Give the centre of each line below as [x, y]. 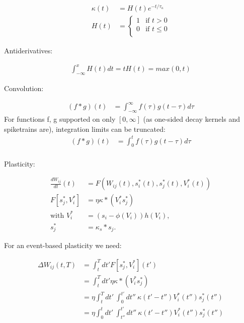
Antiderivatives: [28, 51]
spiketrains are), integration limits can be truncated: [85, 129]
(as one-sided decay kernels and [191, 118]
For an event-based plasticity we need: [63, 245]
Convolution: [24, 88]
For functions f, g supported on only [60, 118]
